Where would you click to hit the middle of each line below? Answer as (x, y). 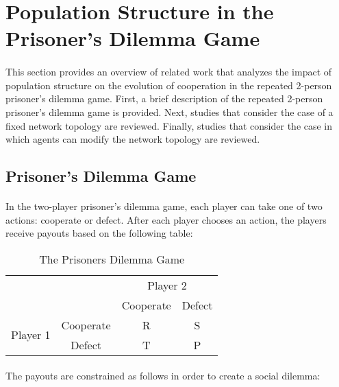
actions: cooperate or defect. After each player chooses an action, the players (166, 219)
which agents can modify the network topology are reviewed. (133, 139)
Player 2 (167, 285)
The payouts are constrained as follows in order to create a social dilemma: (163, 376)
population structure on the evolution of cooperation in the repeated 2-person (169, 85)
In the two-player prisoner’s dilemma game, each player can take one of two (164, 206)
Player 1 (31, 335)
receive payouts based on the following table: (99, 233)
